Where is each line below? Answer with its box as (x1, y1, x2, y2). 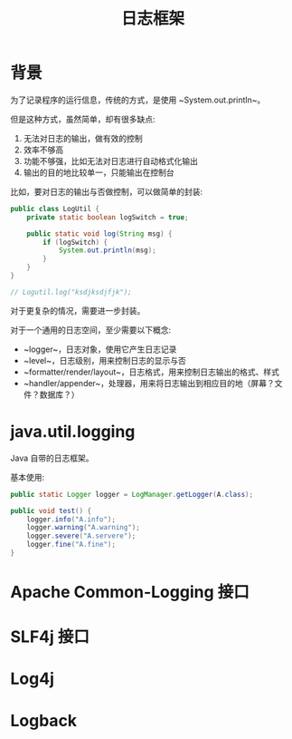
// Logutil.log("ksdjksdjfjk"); (10, 287, 132, 297)
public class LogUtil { (10, 204, 100, 213)
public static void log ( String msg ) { (26, 229, 173, 238)
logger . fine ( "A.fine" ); (26, 540, 117, 549)
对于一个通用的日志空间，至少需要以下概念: (10, 324, 172, 335)
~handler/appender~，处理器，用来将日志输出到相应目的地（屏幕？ (23, 377, 275, 388)
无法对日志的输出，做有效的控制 (23, 132, 143, 143)
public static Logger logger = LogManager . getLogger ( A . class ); (10, 490, 254, 499)
